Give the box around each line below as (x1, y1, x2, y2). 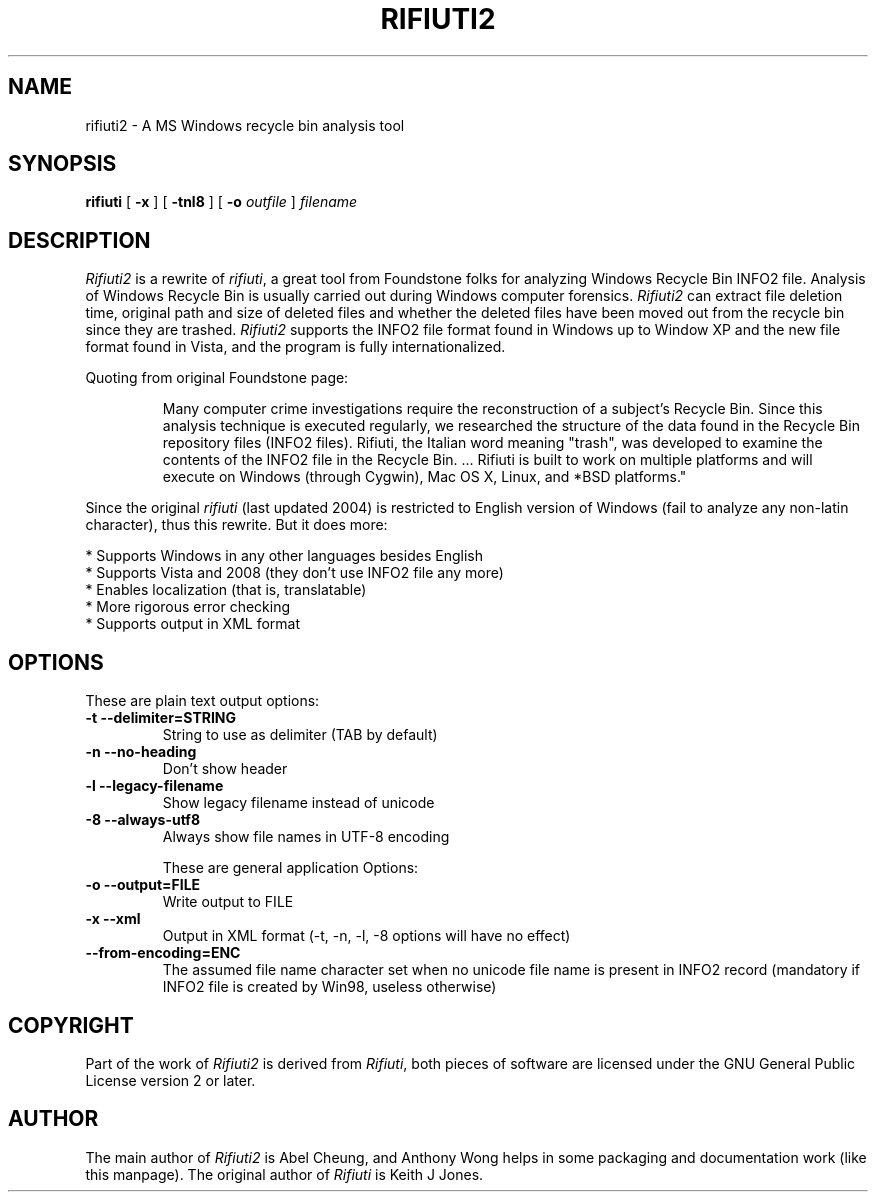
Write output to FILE (162, 893, 294, 911)
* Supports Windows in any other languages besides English (85, 547, 483, 565)
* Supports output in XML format (85, 615, 301, 633)
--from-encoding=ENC (85, 944, 241, 962)
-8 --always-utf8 (85, 811, 201, 829)
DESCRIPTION (8, 227, 151, 253)
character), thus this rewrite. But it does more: (85, 516, 388, 534)
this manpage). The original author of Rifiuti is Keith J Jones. (85, 1165, 484, 1183)
